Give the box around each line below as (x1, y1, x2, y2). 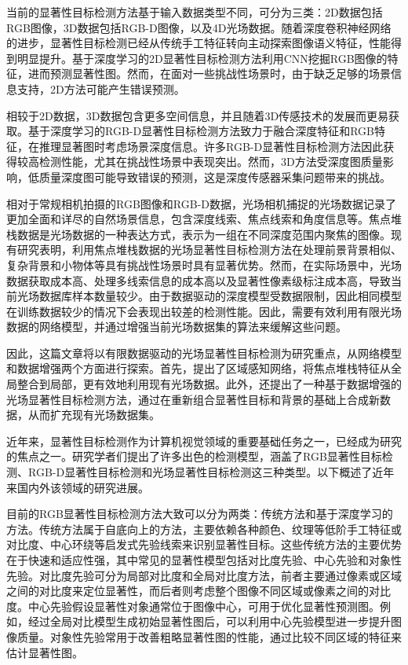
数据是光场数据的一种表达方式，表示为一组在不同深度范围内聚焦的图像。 (16, 226, 391, 242)
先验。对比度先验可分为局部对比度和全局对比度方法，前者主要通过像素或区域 (6, 567, 402, 583)
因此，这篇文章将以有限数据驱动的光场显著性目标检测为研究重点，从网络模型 (6, 344, 402, 361)
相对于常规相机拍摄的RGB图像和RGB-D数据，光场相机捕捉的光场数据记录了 (6, 195, 396, 211)
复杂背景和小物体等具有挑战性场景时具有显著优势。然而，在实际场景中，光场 (6, 256, 402, 273)
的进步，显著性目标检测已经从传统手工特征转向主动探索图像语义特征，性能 (6, 35, 391, 51)
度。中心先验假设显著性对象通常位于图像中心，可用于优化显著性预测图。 (6, 597, 380, 614)
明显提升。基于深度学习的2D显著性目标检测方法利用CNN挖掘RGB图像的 (16, 50, 388, 66)
